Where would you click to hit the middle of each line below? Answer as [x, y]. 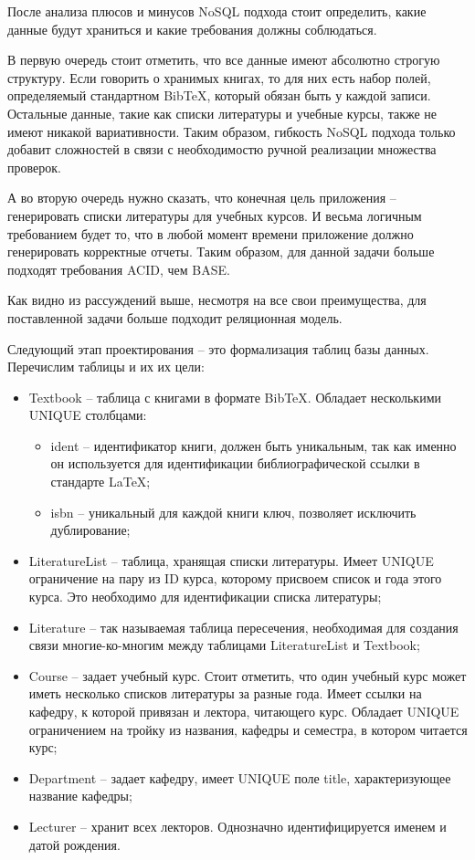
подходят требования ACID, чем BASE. [119, 269]
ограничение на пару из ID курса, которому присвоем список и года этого [235, 578]
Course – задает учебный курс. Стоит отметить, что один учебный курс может [248, 675]
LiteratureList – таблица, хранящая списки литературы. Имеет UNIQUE [231, 560]
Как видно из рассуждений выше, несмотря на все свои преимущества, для [217, 300]
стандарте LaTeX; [100, 482]
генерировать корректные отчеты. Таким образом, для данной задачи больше [221, 252]
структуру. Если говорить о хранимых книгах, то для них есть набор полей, [219, 77]
